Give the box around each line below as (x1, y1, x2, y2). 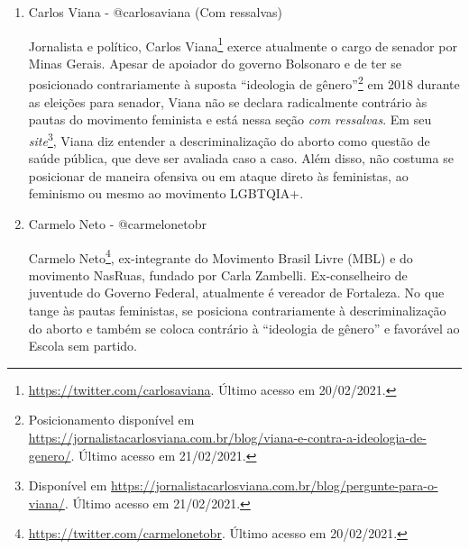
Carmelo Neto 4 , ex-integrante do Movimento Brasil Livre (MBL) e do (28, 245, 413, 267)
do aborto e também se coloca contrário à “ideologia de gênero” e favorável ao (28, 318, 460, 337)
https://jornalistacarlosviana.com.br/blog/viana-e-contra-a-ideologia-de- (28, 427, 427, 446)
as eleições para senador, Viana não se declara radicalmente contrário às (28, 92, 428, 111)
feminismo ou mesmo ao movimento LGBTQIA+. (28, 184, 304, 203)
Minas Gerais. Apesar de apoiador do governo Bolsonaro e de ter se (28, 53, 401, 72)
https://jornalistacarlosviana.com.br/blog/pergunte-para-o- (111, 476, 438, 495)
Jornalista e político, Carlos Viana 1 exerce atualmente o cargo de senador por (28, 33, 457, 55)
